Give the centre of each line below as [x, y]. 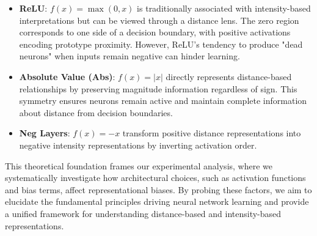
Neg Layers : [45, 133]
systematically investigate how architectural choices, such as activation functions [155, 178]
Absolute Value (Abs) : [67, 76]
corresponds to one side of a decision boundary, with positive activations [155, 32]
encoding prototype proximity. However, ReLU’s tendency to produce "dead [161, 44]
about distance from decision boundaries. [96, 112]
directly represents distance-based [229, 76]
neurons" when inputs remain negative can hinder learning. [129, 56]
